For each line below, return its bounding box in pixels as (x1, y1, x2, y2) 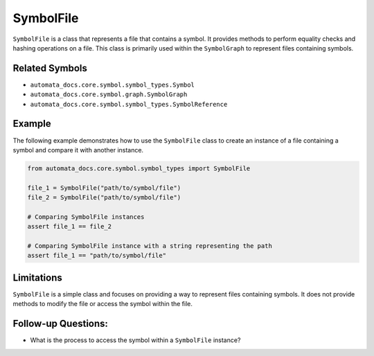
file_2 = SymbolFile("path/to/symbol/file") (27, 194, 181, 202)
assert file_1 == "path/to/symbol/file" (27, 251, 166, 260)
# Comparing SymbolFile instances (27, 213, 145, 221)
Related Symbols (12, 62, 88, 74)
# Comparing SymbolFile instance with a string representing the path (27, 242, 273, 250)
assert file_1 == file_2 (27, 222, 112, 231)
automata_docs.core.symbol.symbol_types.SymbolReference (30, 100, 228, 108)
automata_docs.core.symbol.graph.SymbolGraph (30, 91, 188, 98)
